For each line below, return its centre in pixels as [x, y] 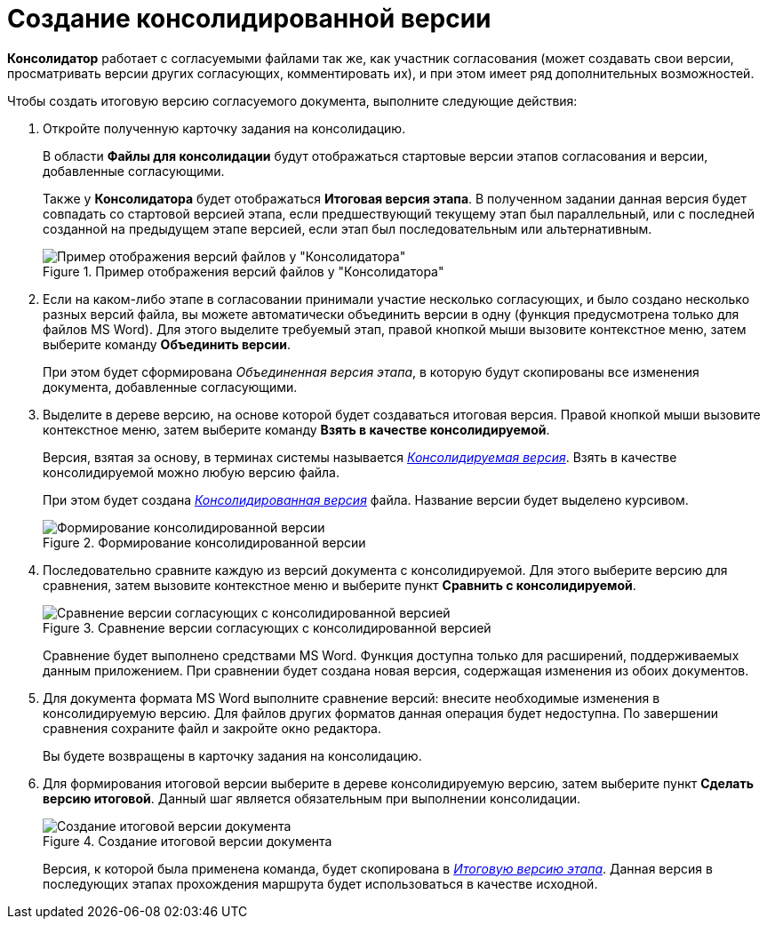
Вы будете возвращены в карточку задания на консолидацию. [232, 755]
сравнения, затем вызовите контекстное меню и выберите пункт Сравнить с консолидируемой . [340, 585]
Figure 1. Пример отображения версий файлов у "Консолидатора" [244, 271]
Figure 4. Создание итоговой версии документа [188, 841]
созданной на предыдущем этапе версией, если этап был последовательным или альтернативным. [348, 228]
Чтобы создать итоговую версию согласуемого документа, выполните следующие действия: [292, 100]
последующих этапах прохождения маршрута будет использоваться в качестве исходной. [320, 883]
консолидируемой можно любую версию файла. [191, 472]
